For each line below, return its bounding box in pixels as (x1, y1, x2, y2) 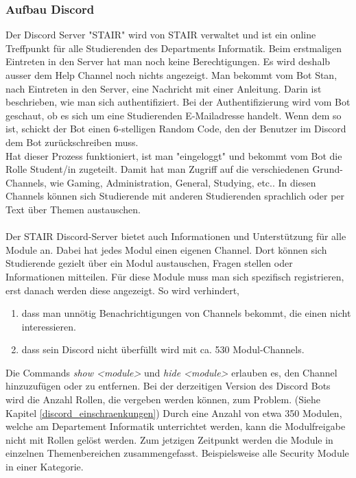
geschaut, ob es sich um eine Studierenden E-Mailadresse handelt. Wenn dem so (5, 108, 342, 122)
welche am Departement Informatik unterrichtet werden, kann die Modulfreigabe (5, 419, 346, 433)
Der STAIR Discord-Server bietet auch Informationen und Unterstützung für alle (5, 229, 346, 243)
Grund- (312, 162, 343, 176)
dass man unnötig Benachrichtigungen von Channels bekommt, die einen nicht (21, 306, 351, 320)
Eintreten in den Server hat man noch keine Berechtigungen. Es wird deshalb (5, 54, 331, 69)
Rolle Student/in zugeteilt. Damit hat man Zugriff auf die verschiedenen (5, 162, 309, 176)
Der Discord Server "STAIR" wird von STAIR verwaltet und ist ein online (5, 27, 316, 42)
